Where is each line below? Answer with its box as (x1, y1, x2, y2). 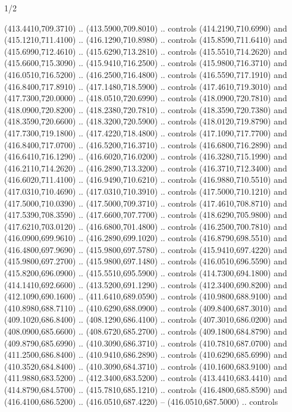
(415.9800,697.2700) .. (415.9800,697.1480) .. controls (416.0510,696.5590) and (4, 255, 287, 267)
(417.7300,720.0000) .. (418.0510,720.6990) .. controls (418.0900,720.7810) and (4, 92, 287, 104)
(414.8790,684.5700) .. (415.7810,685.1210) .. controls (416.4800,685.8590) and (4, 383, 287, 395)
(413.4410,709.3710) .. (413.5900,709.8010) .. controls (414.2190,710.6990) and (4, 21, 287, 34)
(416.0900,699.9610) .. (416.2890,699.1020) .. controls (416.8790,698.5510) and (4, 232, 287, 244)
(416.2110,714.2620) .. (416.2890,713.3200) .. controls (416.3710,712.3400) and (4, 161, 287, 174)
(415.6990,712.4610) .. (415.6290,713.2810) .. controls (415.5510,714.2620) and (4, 45, 287, 57)
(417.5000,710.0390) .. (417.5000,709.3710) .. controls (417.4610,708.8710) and (4, 196, 287, 209)
